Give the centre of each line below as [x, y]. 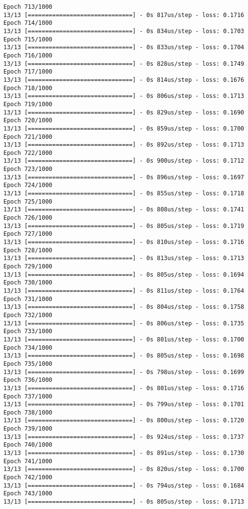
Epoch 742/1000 [28, 478]
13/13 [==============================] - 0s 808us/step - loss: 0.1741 [124, 210]
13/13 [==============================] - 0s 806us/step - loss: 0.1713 [124, 96]
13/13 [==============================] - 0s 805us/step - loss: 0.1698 [124, 356]
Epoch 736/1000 [28, 380]
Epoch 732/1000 [28, 315]
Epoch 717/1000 [28, 72]
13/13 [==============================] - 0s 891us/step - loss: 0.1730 [124, 453]
